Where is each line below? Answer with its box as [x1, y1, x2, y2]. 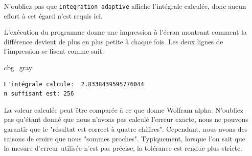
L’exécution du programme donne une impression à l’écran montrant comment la [4, 27, 247, 37]
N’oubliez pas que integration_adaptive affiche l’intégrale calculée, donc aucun [4, 1, 246, 11]
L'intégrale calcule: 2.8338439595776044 [4, 80, 144, 88]
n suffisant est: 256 [4, 90, 74, 97]
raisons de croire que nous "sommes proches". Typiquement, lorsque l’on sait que [4, 133, 246, 143]
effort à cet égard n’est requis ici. [4, 10, 103, 20]
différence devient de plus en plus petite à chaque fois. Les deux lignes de [4, 36, 223, 46]
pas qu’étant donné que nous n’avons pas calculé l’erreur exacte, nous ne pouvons [4, 114, 249, 124]
